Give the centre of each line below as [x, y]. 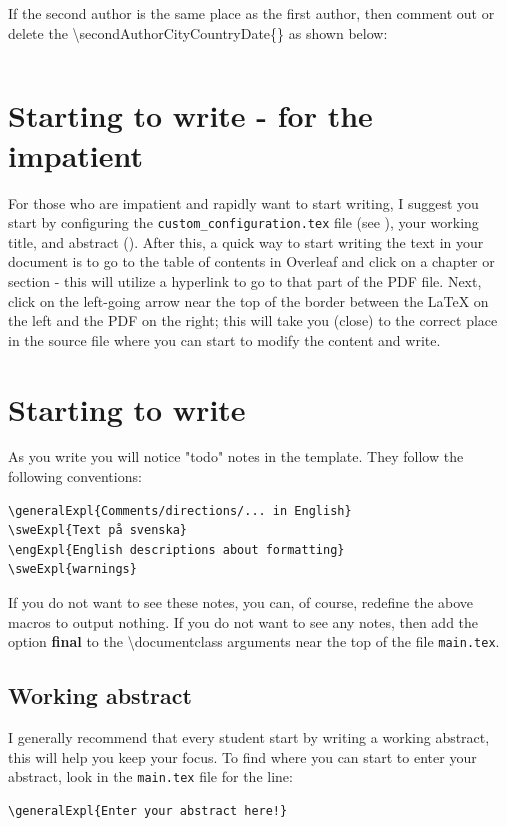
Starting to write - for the [190, 115]
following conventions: [75, 476]
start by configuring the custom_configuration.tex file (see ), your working [243, 222]
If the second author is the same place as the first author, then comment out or [251, 13]
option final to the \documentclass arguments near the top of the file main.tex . [254, 641]
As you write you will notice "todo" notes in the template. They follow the [236, 456]
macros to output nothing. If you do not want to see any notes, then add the [243, 621]
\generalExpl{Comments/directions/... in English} [180, 510]
